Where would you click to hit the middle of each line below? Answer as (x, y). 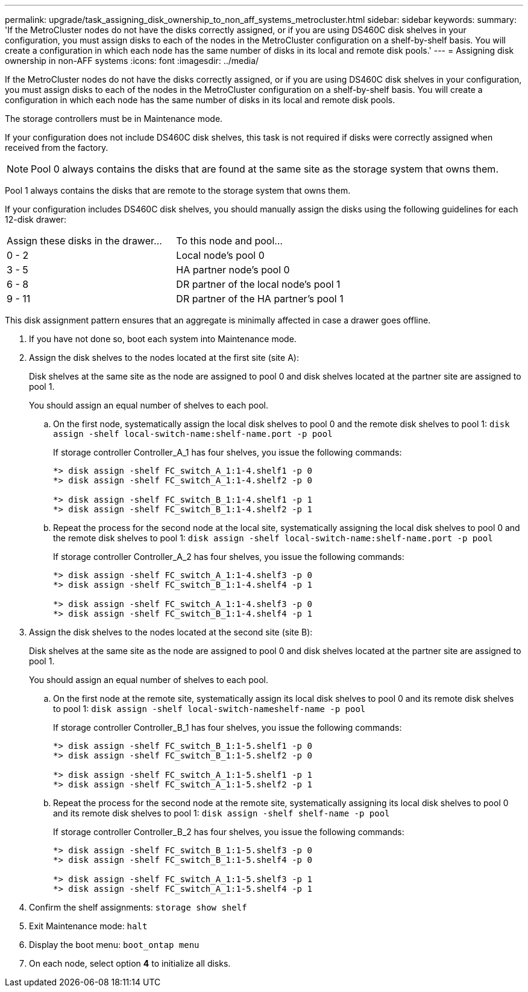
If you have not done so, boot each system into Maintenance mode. (163, 339)
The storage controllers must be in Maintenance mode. (114, 119)
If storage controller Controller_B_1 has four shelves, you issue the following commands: (228, 727)
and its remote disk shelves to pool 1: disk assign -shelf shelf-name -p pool (222, 813)
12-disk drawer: (36, 219)
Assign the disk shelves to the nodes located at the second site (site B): (171, 632)
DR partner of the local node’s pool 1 (258, 284)
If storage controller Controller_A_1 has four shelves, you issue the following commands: (228, 452)
